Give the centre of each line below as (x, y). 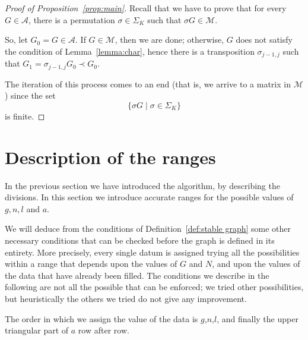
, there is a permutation (72, 19)
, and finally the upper (258, 318)
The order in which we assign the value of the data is (101, 318)
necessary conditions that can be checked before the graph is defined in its (140, 240)
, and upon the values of (256, 264)
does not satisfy (264, 40)
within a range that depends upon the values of (91, 264)
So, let (16, 40)
